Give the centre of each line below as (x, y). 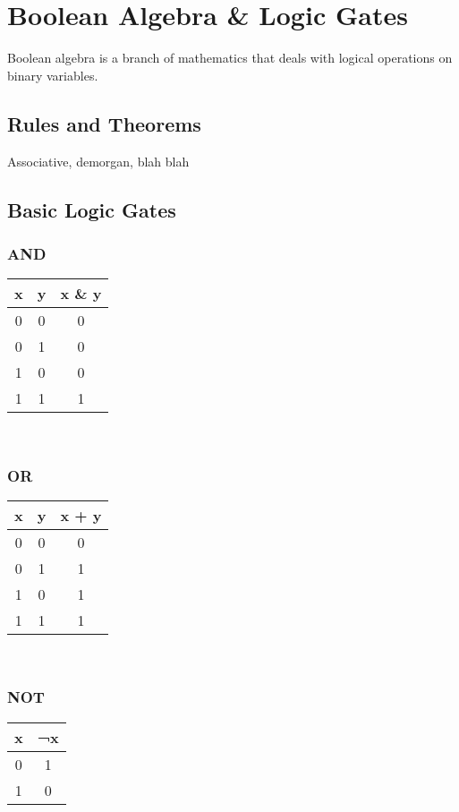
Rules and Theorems (104, 123)
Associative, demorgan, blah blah (98, 161)
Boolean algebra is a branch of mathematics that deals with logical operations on (230, 58)
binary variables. (53, 75)
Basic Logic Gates (92, 209)
